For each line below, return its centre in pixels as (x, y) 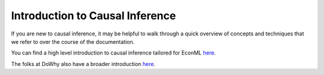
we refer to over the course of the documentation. (73, 41)
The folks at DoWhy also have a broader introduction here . (83, 64)
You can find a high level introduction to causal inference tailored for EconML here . (113, 53)
